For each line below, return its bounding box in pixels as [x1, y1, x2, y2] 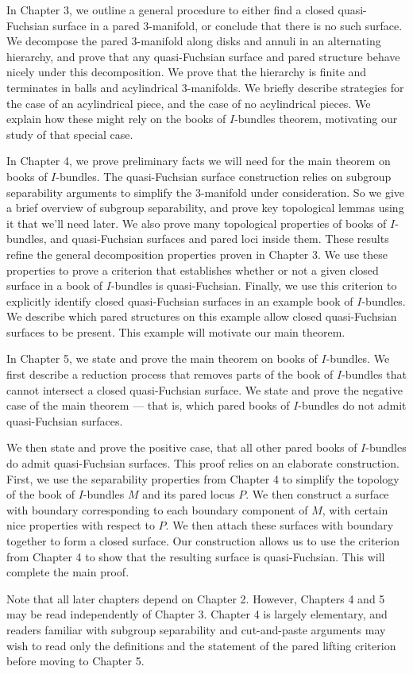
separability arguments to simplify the [6, 183, 192, 200]
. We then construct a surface [245, 486, 389, 503]
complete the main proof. [6, 564, 129, 580]
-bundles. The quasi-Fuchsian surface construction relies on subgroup [56, 168, 392, 184]
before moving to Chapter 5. [6, 653, 145, 669]
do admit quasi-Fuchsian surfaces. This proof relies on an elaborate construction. [6, 455, 399, 472]
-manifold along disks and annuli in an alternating [137, 33, 381, 49]
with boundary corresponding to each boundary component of [6, 501, 308, 518]
